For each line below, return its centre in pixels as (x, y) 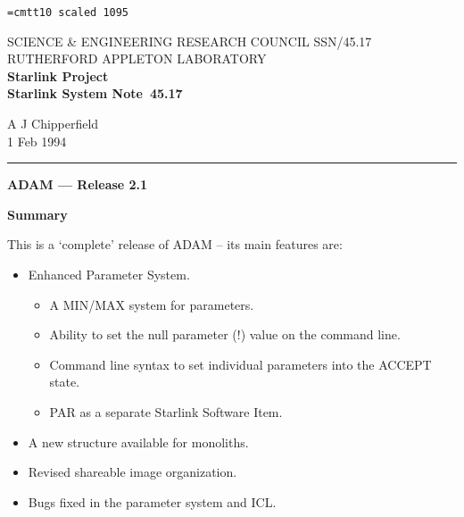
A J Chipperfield (53, 124)
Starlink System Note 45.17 (95, 93)
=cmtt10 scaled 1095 (68, 13)
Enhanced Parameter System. (109, 274)
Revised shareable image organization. (133, 472)
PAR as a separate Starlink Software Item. (166, 411)
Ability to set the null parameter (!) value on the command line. (225, 334)
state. (65, 382)
